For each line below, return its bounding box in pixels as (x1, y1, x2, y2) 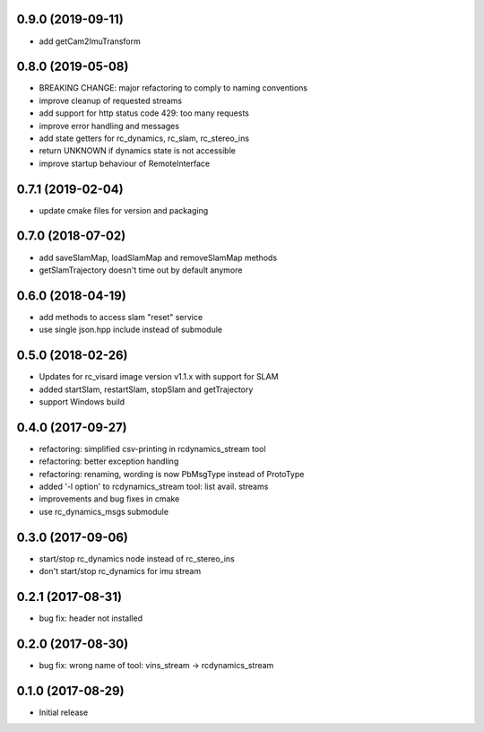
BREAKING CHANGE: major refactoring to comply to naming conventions (39, 83, 308, 93)
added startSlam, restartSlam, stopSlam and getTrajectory (39, 384, 254, 395)
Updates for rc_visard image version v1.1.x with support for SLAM (39, 371, 279, 382)
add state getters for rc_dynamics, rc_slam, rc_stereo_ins (39, 133, 250, 144)
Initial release (39, 707, 89, 718)
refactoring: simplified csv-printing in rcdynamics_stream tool (39, 443, 266, 454)
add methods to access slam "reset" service (39, 311, 203, 322)
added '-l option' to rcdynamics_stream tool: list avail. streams (39, 481, 269, 492)
